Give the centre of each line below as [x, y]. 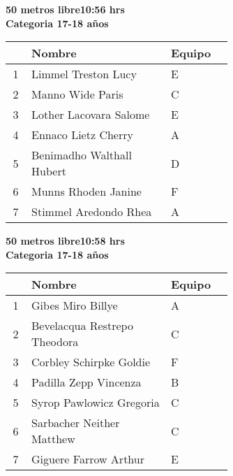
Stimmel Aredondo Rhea [92, 212]
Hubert [49, 171]
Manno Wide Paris [77, 94]
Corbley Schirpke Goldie [91, 362]
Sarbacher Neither [76, 423]
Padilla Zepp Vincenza [87, 382]
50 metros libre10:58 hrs [65, 241]
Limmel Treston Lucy [84, 74]
